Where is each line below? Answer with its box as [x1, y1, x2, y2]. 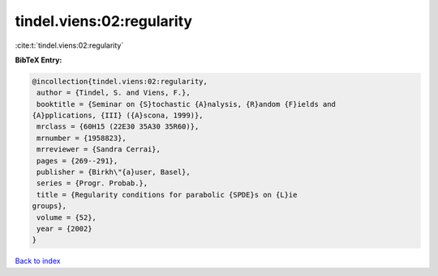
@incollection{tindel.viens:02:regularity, [32, 77, 208, 86]
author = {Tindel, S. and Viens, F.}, [36, 88, 191, 97]
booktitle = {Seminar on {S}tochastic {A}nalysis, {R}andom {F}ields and [36, 100, 337, 108]
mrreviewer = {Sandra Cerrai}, [36, 145, 161, 154]
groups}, [32, 202, 67, 210]
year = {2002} [36, 224, 92, 233]
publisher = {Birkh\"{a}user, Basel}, [36, 168, 191, 177]
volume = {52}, [36, 213, 97, 222]
